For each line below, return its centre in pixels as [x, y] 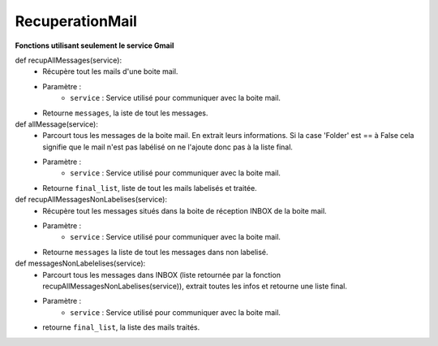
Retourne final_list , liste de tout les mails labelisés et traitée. [150, 188]
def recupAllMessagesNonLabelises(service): [91, 200]
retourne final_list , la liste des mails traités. [121, 327]
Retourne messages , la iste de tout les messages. [125, 113]
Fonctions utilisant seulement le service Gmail [94, 45]
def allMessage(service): [57, 124]
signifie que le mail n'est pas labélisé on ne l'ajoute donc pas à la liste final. [168, 147]
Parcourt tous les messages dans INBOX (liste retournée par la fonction [162, 275]
